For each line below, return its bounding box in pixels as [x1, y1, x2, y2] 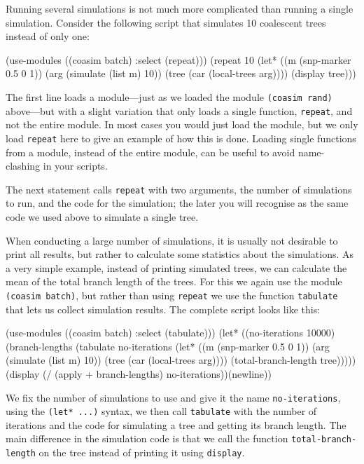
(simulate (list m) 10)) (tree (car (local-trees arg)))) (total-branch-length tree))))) [6, 353, 356, 367]
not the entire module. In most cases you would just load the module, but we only [6, 117, 358, 132]
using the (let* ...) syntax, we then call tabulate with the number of [6, 404, 317, 418]
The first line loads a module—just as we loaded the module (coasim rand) [6, 89, 332, 104]
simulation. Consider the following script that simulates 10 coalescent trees [6, 15, 326, 29]
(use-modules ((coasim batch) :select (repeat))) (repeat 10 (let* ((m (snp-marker [6, 52, 351, 67]
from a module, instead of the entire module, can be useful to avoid [6, 144, 295, 159]
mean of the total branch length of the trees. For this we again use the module [6, 274, 342, 289]
